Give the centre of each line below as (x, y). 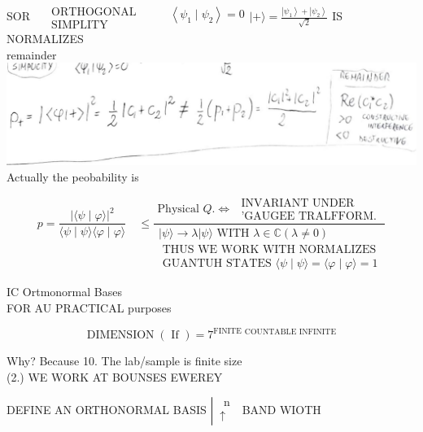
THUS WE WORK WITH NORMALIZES (269, 250)
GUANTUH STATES (217, 264)
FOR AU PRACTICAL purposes (89, 308)
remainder (32, 54)
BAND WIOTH (281, 410)
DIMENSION (120, 336)
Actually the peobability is (73, 176)
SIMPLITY (80, 25)
